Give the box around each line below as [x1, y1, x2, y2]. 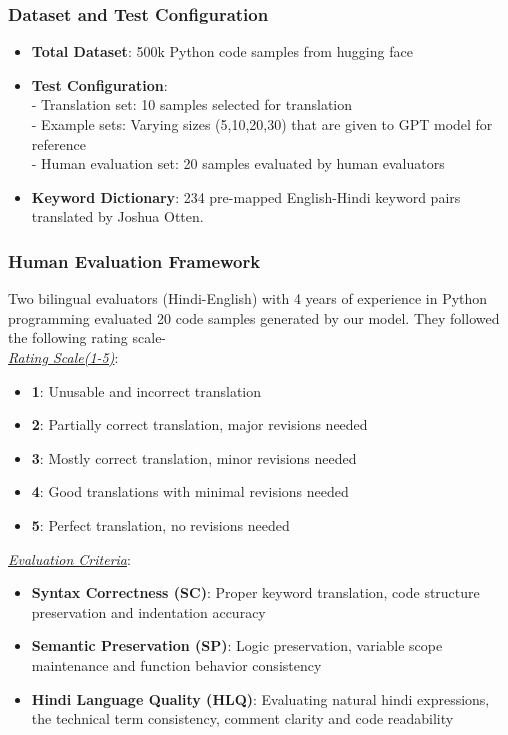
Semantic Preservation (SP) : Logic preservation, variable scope [31, 635, 443, 656]
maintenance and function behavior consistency [31, 654, 322, 675]
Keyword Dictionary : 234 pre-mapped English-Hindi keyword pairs [31, 186, 461, 207]
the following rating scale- [8, 327, 167, 348]
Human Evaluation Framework [8, 248, 261, 273]
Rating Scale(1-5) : [8, 346, 119, 367]
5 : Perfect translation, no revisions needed [31, 514, 290, 535]
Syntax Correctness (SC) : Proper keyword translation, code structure [31, 582, 480, 603]
